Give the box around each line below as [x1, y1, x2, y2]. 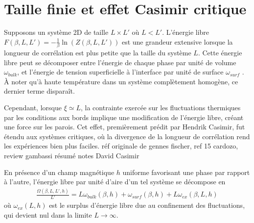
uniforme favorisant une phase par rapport [122, 167, 250, 177]
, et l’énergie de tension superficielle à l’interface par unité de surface [17, 67, 224, 77]
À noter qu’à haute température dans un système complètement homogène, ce [4, 76, 238, 86]
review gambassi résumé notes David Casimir [4, 150, 139, 160]
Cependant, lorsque [4, 102, 62, 112]
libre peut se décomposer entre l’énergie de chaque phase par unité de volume [4, 57, 236, 67]
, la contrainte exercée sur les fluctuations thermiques [80, 102, 241, 112]
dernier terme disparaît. [4, 86, 75, 96]
